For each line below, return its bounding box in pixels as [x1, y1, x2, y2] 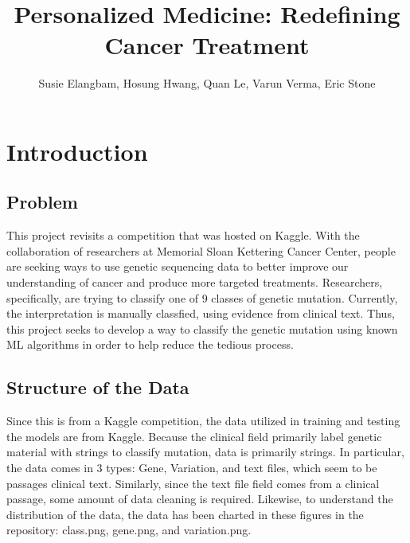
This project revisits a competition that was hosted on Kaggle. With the [6, 227, 360, 244]
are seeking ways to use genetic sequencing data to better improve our [6, 258, 349, 275]
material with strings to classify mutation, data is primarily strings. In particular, [6, 443, 404, 460]
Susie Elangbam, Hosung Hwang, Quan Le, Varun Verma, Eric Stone [38, 75, 376, 92]
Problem [6, 189, 78, 214]
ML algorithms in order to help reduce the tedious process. [6, 336, 294, 353]
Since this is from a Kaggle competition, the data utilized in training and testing [6, 412, 400, 429]
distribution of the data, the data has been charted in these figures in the [6, 506, 364, 522]
